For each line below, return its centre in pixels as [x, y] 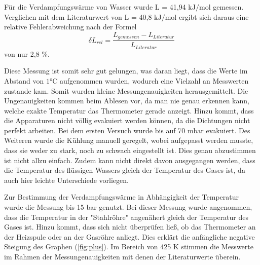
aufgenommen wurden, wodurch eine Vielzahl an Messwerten [154, 80]
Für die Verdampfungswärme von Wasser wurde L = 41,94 [95, 7]
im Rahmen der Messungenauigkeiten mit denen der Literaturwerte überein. [122, 256]
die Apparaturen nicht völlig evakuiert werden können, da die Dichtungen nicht [127, 120]
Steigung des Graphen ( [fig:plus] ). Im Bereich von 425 [88, 247]
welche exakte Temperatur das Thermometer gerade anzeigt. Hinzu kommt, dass [129, 110]
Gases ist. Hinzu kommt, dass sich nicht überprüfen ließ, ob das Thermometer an [130, 227]
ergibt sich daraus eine [214, 16]
